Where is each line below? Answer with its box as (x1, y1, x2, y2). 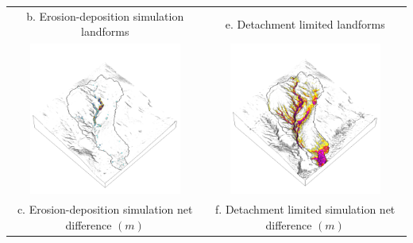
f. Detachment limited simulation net (215, 201, 396, 217)
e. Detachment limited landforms (225, 15, 385, 32)
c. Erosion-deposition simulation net (17, 201, 193, 217)
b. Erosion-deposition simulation (26, 7, 184, 24)
